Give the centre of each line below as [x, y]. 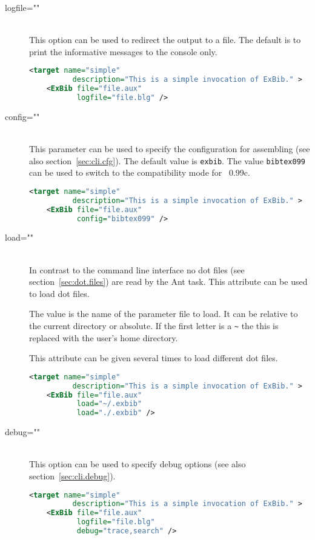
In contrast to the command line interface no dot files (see [137, 269]
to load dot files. [59, 293]
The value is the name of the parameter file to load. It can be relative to [164, 314]
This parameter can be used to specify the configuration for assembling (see [170, 149]
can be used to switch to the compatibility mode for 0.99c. [140, 172]
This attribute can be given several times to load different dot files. [154, 358]
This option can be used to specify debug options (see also [138, 464]
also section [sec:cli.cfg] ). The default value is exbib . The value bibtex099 [167, 160]
